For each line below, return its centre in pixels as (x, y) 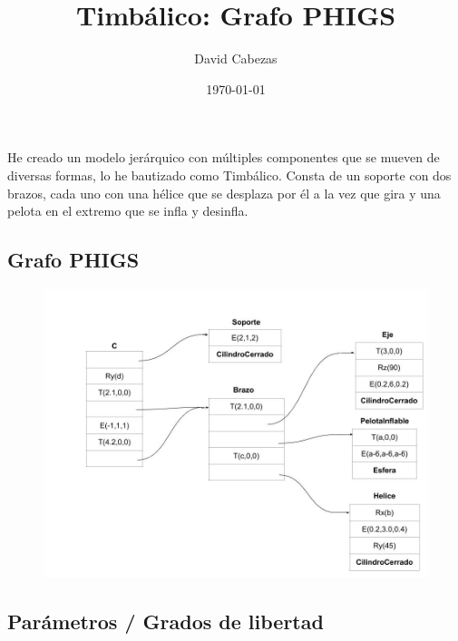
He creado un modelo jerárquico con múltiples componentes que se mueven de (224, 157)
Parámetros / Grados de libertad (166, 621)
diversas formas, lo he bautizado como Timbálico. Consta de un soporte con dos (229, 175)
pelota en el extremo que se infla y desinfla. (128, 211)
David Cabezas (236, 58)
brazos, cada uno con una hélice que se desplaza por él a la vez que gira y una (224, 193)
